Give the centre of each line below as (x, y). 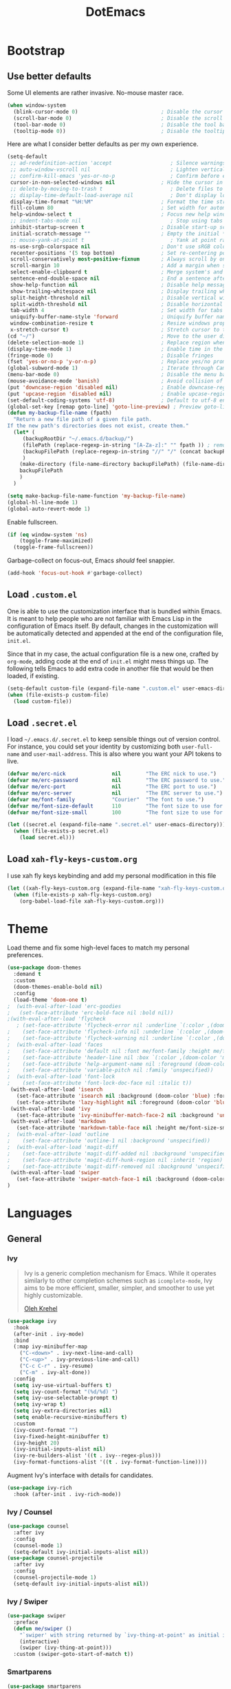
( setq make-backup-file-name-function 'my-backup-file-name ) (97, 496)
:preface (26, 1622)
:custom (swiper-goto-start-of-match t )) (74, 1655)
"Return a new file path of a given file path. (83, 420)
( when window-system (37, 105)
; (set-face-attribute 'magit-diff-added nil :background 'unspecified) (118, 1154)
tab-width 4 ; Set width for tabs (117, 311)
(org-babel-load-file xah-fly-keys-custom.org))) (92, 901)
